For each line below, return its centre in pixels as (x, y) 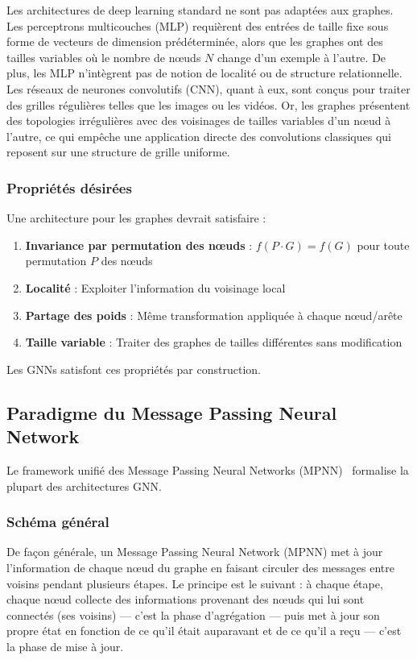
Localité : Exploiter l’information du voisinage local (155, 287)
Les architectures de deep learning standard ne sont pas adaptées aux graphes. (200, 10)
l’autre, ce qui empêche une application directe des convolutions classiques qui (199, 136)
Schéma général (58, 522)
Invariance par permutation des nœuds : (139, 245)
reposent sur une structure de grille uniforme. (118, 152)
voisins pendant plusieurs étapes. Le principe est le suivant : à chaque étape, (195, 583)
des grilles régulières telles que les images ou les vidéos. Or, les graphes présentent (208, 104)
